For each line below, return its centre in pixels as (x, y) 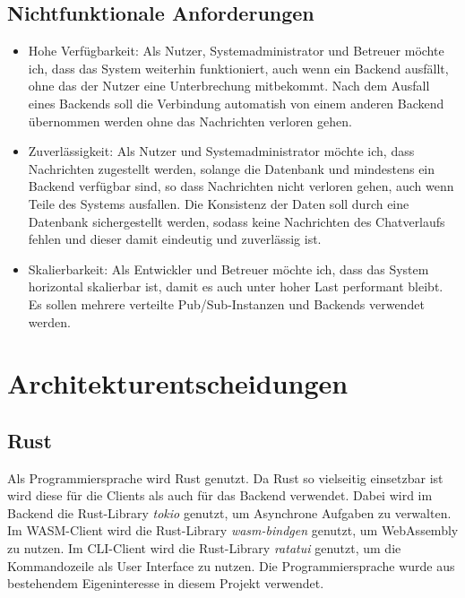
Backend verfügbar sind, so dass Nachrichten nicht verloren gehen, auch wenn (241, 186)
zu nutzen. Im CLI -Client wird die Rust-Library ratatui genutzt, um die (204, 548)
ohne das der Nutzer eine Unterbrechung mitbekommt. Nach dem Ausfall (229, 86)
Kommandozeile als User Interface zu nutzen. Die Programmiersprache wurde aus (231, 565)
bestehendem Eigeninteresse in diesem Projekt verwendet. (166, 583)
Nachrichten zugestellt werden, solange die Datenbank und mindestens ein (232, 168)
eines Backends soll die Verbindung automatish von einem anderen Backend (236, 103)
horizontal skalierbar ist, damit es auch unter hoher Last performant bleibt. (236, 286)
